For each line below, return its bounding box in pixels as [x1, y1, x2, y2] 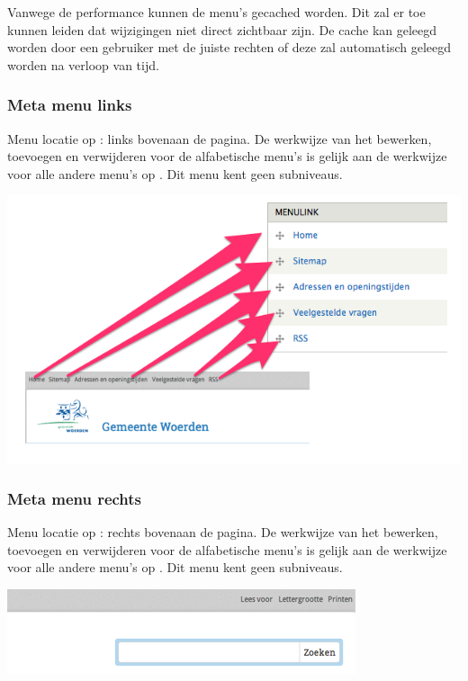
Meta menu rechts [7, 487, 142, 509]
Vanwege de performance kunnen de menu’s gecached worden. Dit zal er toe [7, 3, 426, 21]
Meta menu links [7, 94, 132, 116]
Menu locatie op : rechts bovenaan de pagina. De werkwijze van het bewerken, [7, 522, 438, 541]
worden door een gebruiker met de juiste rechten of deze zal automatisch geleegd [7, 38, 452, 57]
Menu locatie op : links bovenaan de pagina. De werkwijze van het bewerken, [7, 129, 432, 148]
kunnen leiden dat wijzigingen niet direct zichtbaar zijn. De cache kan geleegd [7, 20, 437, 39]
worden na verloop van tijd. [7, 55, 159, 74]
